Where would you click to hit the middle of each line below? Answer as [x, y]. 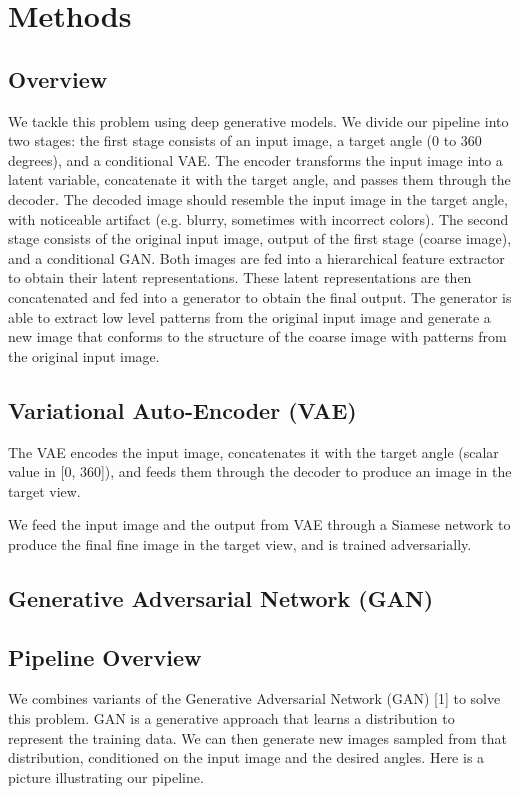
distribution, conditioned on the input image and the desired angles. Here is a [246, 757]
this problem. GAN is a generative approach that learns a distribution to [231, 718]
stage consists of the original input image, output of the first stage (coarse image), [260, 238]
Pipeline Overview [105, 656]
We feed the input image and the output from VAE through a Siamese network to [259, 524]
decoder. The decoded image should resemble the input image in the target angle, [258, 198]
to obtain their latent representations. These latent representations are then [240, 277]
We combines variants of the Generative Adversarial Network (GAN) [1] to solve [254, 698]
